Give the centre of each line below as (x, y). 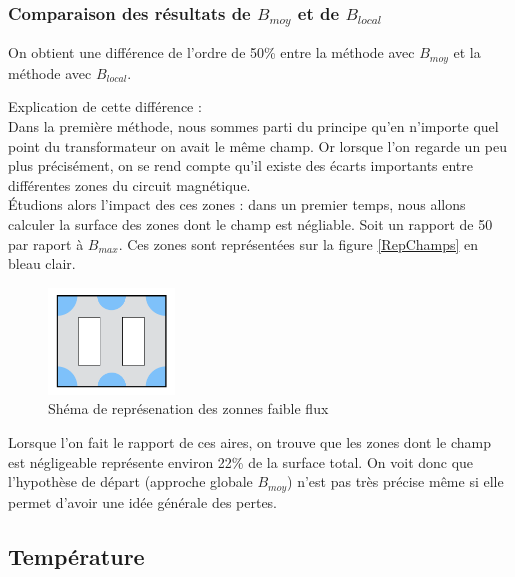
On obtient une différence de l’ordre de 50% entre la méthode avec (211, 52)
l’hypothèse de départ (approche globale (130, 481)
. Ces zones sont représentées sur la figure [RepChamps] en (298, 243)
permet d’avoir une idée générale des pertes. (143, 501)
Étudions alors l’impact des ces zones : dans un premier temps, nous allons (237, 204)
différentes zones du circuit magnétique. (129, 184)
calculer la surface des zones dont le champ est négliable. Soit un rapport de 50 (250, 223)
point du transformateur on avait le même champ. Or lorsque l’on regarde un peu (257, 145)
